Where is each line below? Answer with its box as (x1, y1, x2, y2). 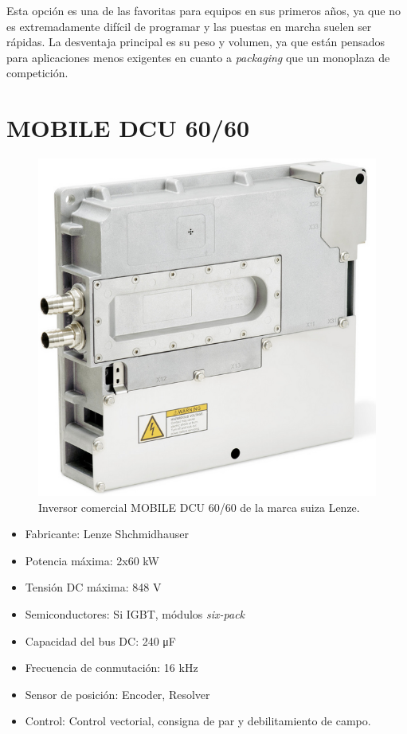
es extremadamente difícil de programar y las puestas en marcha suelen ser (6, 18, 372, 34)
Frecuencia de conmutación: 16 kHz (25, 659, 198, 676)
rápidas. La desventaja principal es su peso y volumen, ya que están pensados (6, 33, 385, 50)
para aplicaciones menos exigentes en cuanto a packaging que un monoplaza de (6, 49, 390, 65)
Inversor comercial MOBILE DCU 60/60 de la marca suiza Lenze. (38, 498, 360, 515)
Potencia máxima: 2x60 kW (25, 552, 159, 568)
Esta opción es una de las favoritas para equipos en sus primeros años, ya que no (6, 2, 401, 18)
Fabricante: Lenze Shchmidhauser (25, 525, 189, 542)
